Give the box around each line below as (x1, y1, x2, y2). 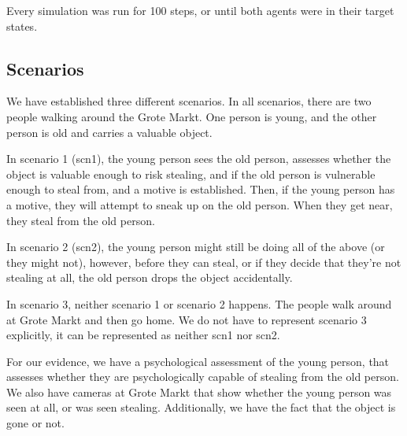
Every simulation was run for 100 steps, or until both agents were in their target (6, 2, 394, 18)
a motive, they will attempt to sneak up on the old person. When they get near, (6, 196, 393, 212)
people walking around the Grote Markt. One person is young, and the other (6, 108, 377, 124)
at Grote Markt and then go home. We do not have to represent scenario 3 (6, 311, 367, 327)
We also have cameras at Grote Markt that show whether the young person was (6, 383, 392, 400)
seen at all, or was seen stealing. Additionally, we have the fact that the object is (6, 399, 396, 416)
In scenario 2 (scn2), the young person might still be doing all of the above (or (6, 238, 385, 255)
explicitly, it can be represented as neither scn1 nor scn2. (6, 327, 280, 343)
